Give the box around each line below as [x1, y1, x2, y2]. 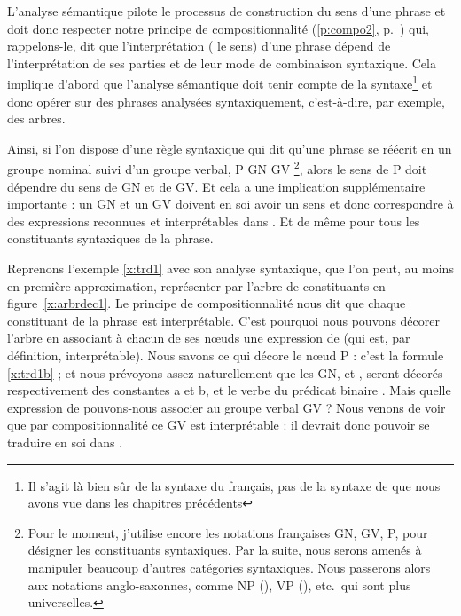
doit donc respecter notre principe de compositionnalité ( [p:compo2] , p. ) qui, [7, 19, 429, 37]
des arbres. [7, 109, 66, 128]
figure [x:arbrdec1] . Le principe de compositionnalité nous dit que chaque [7, 294, 406, 312]
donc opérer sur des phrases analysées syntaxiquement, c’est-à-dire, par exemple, [7, 91, 445, 110]
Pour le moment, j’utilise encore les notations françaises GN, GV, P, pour [27, 523, 428, 541]
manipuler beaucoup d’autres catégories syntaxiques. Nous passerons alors [27, 557, 431, 576]
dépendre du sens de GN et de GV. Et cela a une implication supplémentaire [7, 177, 426, 195]
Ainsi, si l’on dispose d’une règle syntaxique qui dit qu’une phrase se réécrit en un [7, 138, 452, 157]
